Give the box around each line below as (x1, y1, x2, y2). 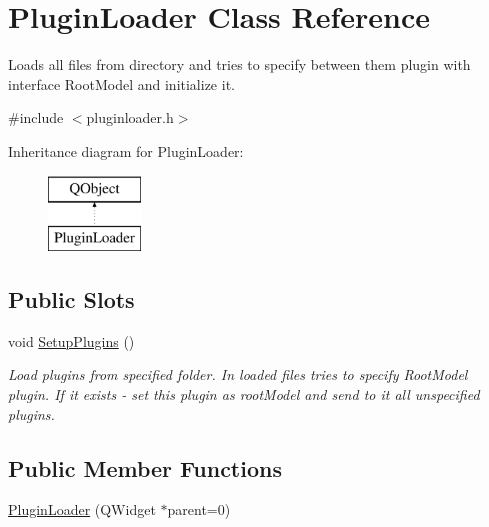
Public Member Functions (8, 452, 282, 483)
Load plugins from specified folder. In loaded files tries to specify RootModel (8, 364, 468, 385)
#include (8, 107, 64, 128)
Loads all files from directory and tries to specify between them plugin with (8, 54, 471, 75)
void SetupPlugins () (8, 330, 135, 351)
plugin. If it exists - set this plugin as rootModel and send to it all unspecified (8, 384, 480, 405)
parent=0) (167, 499, 231, 520)
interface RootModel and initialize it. (8, 73, 235, 94)
